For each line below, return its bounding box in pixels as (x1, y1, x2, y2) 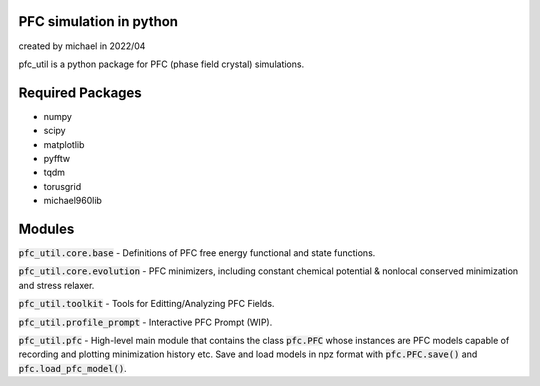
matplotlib (43, 138, 85, 150)
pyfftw (43, 152, 70, 164)
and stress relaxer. (18, 279, 95, 291)
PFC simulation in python (18, 13, 179, 30)
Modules (18, 220, 75, 237)
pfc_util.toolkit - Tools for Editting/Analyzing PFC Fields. (18, 298, 275, 310)
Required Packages (18, 84, 142, 101)
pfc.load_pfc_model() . (18, 362, 127, 374)
